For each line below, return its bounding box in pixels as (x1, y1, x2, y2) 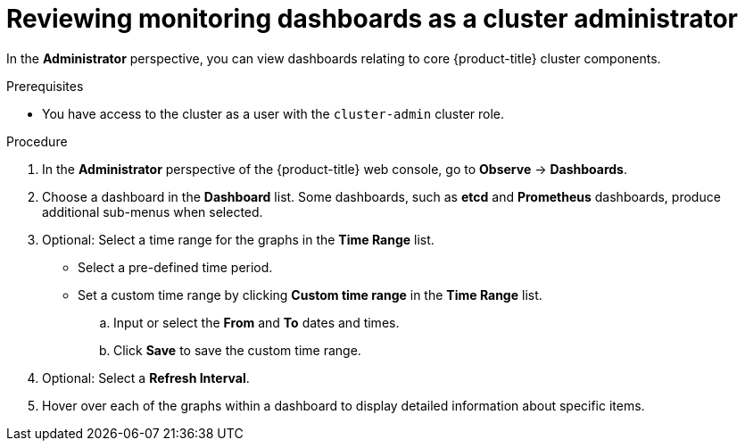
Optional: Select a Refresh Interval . (42, 369, 250, 386)
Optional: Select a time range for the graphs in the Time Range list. (42, 231, 435, 247)
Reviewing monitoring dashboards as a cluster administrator (6, 4, 739, 34)
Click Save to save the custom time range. (113, 342, 361, 358)
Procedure (6, 133, 68, 149)
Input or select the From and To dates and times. (113, 314, 400, 330)
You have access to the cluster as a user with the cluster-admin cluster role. (42, 105, 505, 121)
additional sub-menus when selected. (42, 203, 263, 220)
